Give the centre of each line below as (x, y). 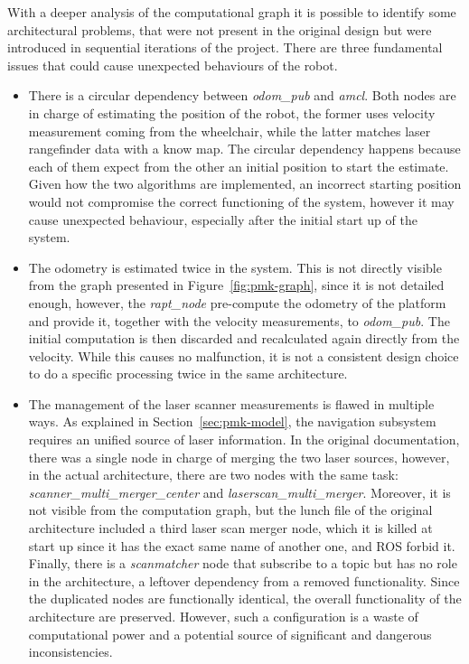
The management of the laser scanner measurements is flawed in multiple (231, 403)
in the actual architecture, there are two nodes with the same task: (213, 475)
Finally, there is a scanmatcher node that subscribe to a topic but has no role (243, 563)
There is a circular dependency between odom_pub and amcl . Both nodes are (242, 95)
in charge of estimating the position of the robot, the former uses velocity (232, 112)
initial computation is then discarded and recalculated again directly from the (244, 338)
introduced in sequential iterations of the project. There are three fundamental (225, 47)
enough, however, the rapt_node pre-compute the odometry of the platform (237, 302)
